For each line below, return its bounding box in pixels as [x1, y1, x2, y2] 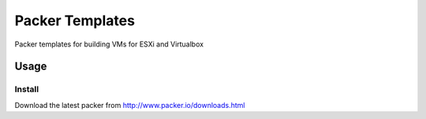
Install [14, 84, 39, 95]
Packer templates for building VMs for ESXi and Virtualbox [14, 39, 204, 49]
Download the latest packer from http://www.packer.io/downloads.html [14, 100, 245, 110]
